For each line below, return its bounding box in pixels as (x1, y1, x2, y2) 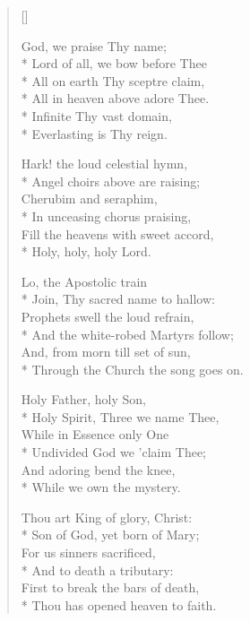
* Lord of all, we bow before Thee (21, 54, 207, 73)
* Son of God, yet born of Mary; (21, 525, 200, 544)
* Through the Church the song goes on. (21, 359, 244, 378)
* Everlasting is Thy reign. (21, 124, 168, 142)
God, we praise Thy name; (21, 36, 167, 55)
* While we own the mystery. (21, 478, 181, 496)
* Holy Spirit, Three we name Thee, (21, 407, 220, 426)
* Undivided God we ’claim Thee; (21, 443, 207, 461)
